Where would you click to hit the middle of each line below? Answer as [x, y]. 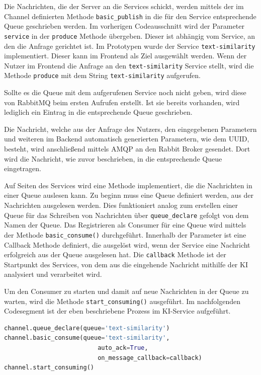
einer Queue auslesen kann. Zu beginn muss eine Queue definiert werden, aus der [129, 195]
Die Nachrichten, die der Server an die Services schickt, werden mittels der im [124, 6]
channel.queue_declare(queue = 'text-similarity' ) [87, 328]
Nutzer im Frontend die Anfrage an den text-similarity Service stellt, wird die [129, 65]
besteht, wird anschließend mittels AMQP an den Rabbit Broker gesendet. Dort [127, 149]
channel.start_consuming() [49, 368]
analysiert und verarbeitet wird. [53, 274]
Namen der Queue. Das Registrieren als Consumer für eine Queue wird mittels [125, 225]
